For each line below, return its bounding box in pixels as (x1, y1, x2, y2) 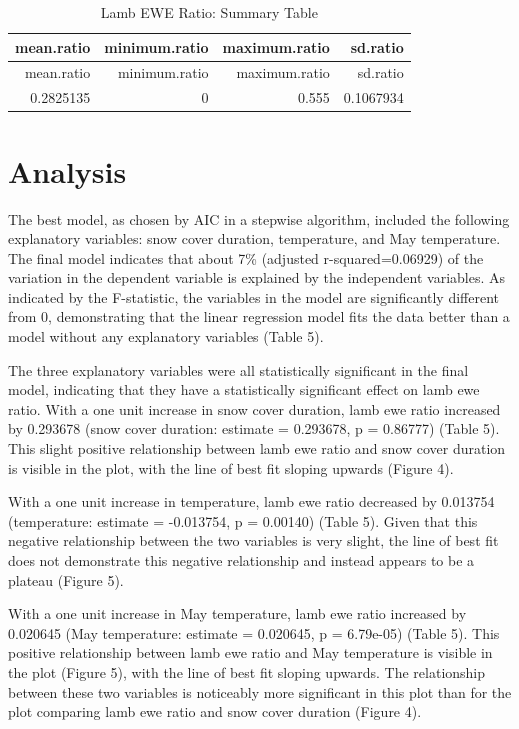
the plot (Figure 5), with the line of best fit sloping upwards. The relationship (8, 661, 486, 682)
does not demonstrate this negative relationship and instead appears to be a (8, 550, 475, 570)
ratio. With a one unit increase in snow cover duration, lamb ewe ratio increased (8, 398, 501, 419)
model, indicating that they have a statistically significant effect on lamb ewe (8, 379, 480, 400)
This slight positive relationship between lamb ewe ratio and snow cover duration (8, 438, 506, 459)
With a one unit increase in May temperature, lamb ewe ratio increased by (8, 603, 467, 624)
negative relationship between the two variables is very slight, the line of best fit (8, 530, 499, 551)
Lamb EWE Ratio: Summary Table (100, 2, 318, 22)
